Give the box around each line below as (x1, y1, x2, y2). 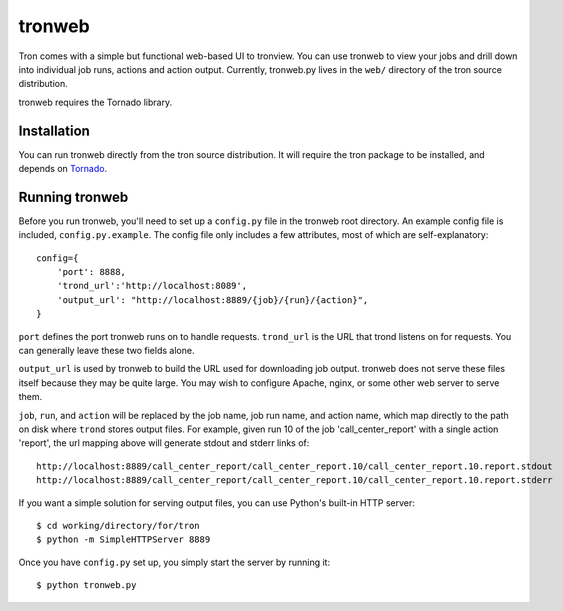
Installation (18, 122, 90, 139)
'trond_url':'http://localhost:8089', (56, 280, 248, 292)
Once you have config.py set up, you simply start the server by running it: (18, 556, 330, 568)
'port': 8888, (56, 266, 127, 278)
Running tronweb (18, 188, 129, 205)
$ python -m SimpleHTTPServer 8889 (36, 534, 211, 545)
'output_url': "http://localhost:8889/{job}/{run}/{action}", (56, 294, 369, 305)
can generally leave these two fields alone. (18, 345, 195, 357)
